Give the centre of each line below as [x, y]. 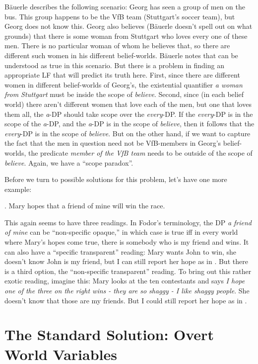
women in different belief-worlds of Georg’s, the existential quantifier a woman [124, 84]
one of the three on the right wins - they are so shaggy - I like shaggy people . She [127, 291]
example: [18, 189]
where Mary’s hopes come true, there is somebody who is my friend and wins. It [127, 242]
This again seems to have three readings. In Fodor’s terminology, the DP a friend [128, 222]
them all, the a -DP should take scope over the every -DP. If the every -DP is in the [129, 114]
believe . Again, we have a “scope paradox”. [69, 162]
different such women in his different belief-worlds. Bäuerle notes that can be [121, 55]
